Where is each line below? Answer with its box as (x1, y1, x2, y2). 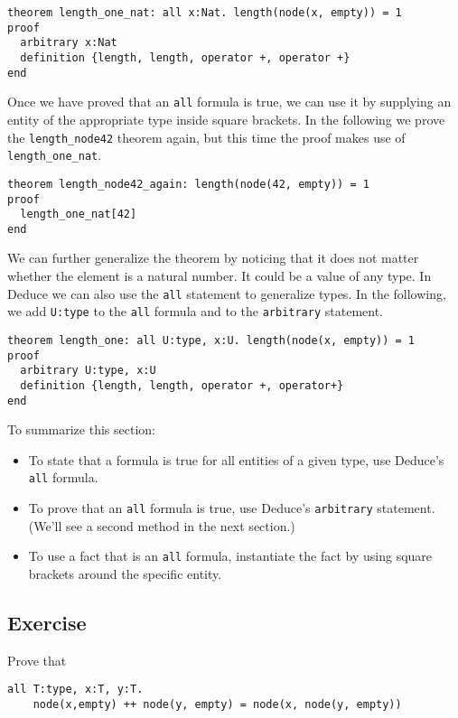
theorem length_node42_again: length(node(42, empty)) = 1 (7, 177, 369, 191)
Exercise (7, 608, 87, 636)
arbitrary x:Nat (20, 36, 117, 50)
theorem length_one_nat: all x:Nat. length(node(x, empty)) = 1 (7, 6, 402, 19)
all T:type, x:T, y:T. (7, 683, 144, 696)
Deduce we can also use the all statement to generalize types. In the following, (7, 284, 446, 303)
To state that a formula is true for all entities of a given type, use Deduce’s (28, 450, 444, 469)
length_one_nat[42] (20, 208, 137, 221)
